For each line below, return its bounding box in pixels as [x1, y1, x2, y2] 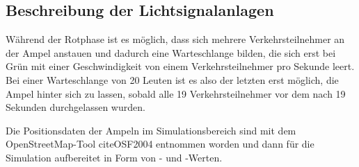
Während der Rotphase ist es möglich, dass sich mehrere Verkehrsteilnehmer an [6, 32, 345, 46]
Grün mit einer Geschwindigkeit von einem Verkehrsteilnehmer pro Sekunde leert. [6, 59, 355, 73]
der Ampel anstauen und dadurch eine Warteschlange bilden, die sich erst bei [6, 45, 336, 60]
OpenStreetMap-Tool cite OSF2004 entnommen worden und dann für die [6, 137, 314, 151]
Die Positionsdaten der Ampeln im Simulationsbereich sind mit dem [6, 123, 296, 137]
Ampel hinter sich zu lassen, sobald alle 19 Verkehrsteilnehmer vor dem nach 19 [6, 86, 346, 100]
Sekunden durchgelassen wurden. [6, 100, 145, 114]
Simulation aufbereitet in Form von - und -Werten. [6, 150, 223, 164]
